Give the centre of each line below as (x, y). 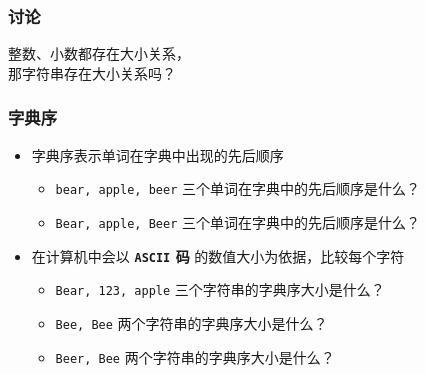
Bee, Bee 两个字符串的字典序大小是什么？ (191, 322)
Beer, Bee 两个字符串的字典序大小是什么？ (195, 356)
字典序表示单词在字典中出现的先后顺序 (157, 154)
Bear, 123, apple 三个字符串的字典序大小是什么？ (220, 289)
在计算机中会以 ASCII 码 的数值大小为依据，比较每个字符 (218, 255)
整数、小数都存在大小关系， (99, 53)
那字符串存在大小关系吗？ (92, 72)
